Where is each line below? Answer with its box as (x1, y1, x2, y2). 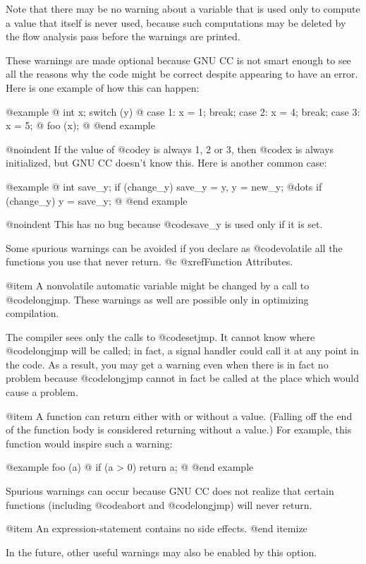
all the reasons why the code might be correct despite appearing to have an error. (6, 66, 358, 81)
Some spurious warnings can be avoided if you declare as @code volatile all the (6, 240, 343, 255)
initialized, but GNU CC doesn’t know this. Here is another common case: (6, 155, 327, 170)
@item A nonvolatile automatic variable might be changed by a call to (6, 277, 310, 292)
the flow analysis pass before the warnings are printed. (6, 29, 240, 44)
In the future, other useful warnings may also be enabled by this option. (6, 544, 317, 559)
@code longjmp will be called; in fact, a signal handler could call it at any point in (6, 343, 359, 358)
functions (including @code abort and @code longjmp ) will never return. (6, 497, 312, 512)
